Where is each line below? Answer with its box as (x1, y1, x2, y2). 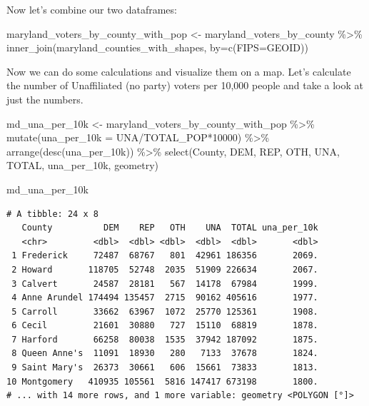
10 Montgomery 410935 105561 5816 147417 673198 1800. (6, 376, 318, 387)
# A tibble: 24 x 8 (6, 208, 98, 219)
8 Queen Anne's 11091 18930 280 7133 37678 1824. (11, 348, 318, 359)
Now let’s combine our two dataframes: (6, 2, 177, 16)
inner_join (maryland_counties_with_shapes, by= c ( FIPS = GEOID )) (6, 40, 308, 55)
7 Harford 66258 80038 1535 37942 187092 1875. (11, 334, 318, 345)
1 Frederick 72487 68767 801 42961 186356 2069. (11, 250, 318, 261)
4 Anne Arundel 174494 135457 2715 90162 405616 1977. (11, 293, 318, 303)
